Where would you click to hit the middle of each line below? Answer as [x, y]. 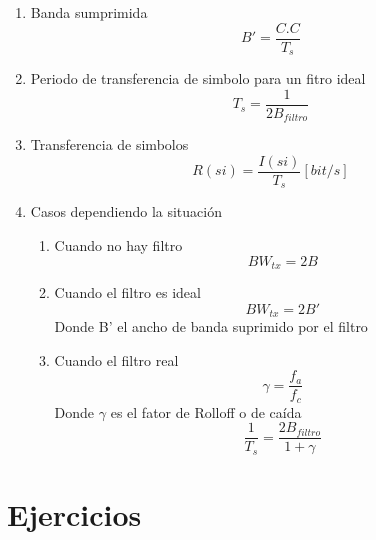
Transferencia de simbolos [109, 144]
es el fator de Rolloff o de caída [206, 411]
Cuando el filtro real [116, 359]
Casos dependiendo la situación [126, 211]
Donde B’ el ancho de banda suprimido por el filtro [211, 326]
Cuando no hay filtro [118, 244]
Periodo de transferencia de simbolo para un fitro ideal [198, 78]
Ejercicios [74, 513]
